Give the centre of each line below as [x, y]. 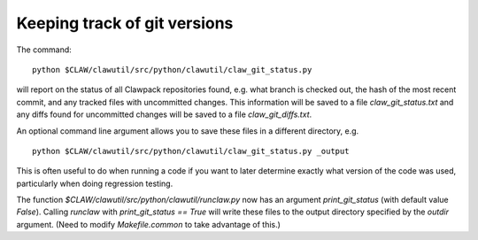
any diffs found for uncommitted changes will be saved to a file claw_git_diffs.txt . [164, 114]
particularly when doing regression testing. [95, 183]
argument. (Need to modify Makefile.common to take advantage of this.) [148, 224]
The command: [44, 50]
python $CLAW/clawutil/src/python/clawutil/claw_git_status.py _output [191, 151]
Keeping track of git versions [125, 23]
